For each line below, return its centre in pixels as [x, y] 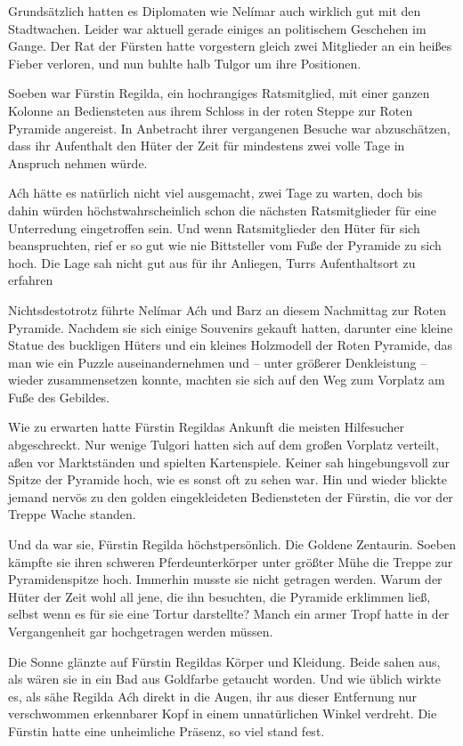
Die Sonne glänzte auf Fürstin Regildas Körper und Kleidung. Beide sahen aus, [224, 661]
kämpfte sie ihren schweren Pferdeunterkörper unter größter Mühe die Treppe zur [231, 561]
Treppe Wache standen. [72, 514]
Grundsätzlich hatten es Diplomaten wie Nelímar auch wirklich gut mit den [215, 11]
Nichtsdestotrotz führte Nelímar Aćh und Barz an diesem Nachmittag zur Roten [227, 309]
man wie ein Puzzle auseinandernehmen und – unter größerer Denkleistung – [218, 362]
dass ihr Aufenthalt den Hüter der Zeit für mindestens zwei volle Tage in [207, 146]
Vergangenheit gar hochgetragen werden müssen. [141, 631]
